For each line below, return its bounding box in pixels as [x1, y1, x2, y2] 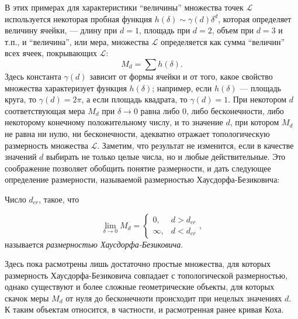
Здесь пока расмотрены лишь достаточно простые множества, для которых [5, 258, 271, 270]
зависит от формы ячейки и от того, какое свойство [89, 70, 273, 82]
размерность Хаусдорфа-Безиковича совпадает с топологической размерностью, [5, 269, 288, 281]
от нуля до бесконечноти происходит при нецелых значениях [65, 291, 282, 304]
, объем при [212, 24, 254, 36]
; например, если [152, 81, 212, 94]
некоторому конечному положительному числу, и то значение [5, 116, 223, 128]
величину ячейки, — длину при [5, 24, 117, 36]
